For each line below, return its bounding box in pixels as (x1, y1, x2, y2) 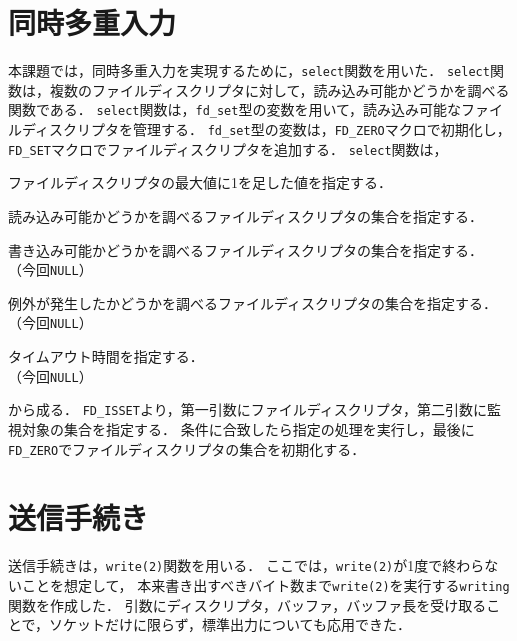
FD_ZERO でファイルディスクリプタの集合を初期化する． (8, 438, 366, 459)
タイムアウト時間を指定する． (8, 346, 204, 367)
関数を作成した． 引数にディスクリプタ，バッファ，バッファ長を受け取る (8, 594, 487, 615)
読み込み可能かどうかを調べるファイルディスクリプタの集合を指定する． (8, 205, 484, 226)
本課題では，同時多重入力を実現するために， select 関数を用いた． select (8, 60, 490, 81)
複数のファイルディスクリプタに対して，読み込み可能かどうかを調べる (49, 79, 510, 100)
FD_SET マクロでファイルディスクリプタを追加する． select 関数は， (8, 138, 448, 159)
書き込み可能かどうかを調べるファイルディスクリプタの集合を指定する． (8, 239, 484, 260)
